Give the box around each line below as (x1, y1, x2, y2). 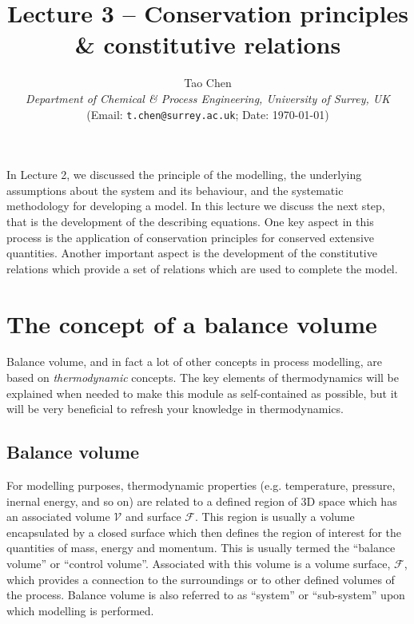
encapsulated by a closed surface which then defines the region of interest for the (6, 523, 402, 540)
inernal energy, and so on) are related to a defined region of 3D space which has (6, 492, 397, 509)
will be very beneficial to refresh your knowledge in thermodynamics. (6, 400, 344, 417)
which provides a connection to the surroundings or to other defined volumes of (6, 570, 395, 587)
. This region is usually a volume (194, 508, 355, 525)
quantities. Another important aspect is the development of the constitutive (6, 244, 377, 261)
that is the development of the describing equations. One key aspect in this (6, 213, 374, 229)
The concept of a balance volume (6, 307, 377, 340)
